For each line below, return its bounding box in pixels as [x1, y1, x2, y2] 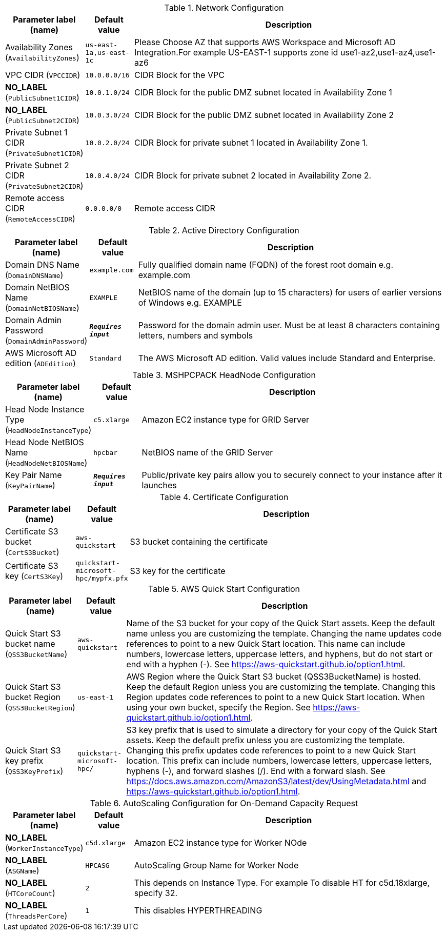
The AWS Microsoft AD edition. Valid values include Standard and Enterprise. [138, 353, 436, 363]
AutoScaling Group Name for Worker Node [134, 860, 299, 870]
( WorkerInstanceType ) [5, 843, 84, 853]
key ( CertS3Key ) [5, 570, 64, 581]
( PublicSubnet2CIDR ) [5, 115, 79, 125]
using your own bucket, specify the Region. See [126, 702, 311, 712]
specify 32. [134, 888, 178, 898]
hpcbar [93, 448, 118, 456]
